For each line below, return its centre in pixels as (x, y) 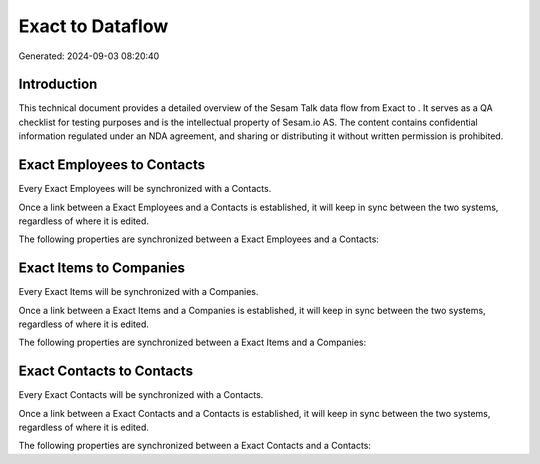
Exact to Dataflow (93, 26)
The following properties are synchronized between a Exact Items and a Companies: (192, 342)
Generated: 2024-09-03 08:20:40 (89, 56)
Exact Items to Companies (101, 268)
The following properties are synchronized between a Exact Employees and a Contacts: (199, 239)
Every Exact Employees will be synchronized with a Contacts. (145, 189)
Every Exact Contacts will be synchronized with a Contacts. (141, 395)
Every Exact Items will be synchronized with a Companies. (138, 292)
